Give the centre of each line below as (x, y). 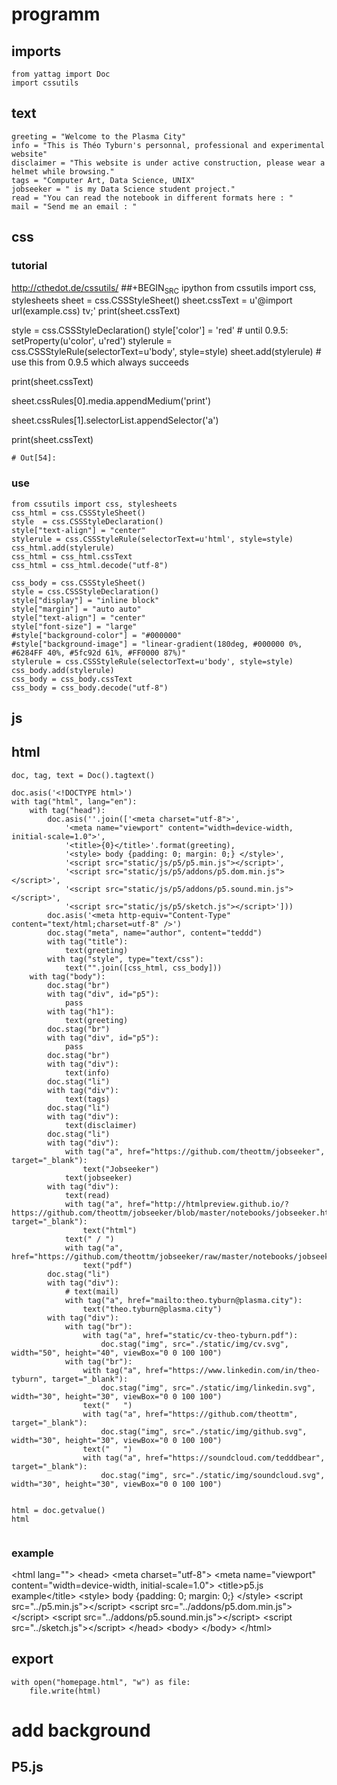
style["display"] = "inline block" (85, 600)
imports (36, 51)
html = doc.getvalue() (58, 1510)
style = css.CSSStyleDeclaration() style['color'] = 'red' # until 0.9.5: (150, 330)
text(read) (87, 1195)
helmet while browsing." (63, 171)
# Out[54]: (34, 458)
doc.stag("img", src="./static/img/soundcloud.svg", (213, 1475)
